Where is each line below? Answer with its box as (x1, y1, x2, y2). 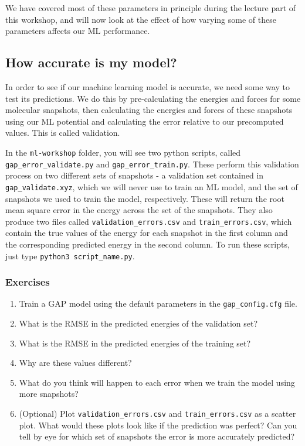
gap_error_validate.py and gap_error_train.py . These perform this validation (5, 157, 299, 170)
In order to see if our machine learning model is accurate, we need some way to (5, 80, 290, 92)
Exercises (5, 275, 50, 289)
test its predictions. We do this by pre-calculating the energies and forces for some (5, 92, 301, 104)
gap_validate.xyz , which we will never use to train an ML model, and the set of (5, 180, 298, 193)
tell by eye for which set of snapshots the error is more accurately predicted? (19, 430, 295, 442)
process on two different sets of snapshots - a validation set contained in (5, 169, 264, 181)
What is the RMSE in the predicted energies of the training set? (19, 337, 251, 349)
